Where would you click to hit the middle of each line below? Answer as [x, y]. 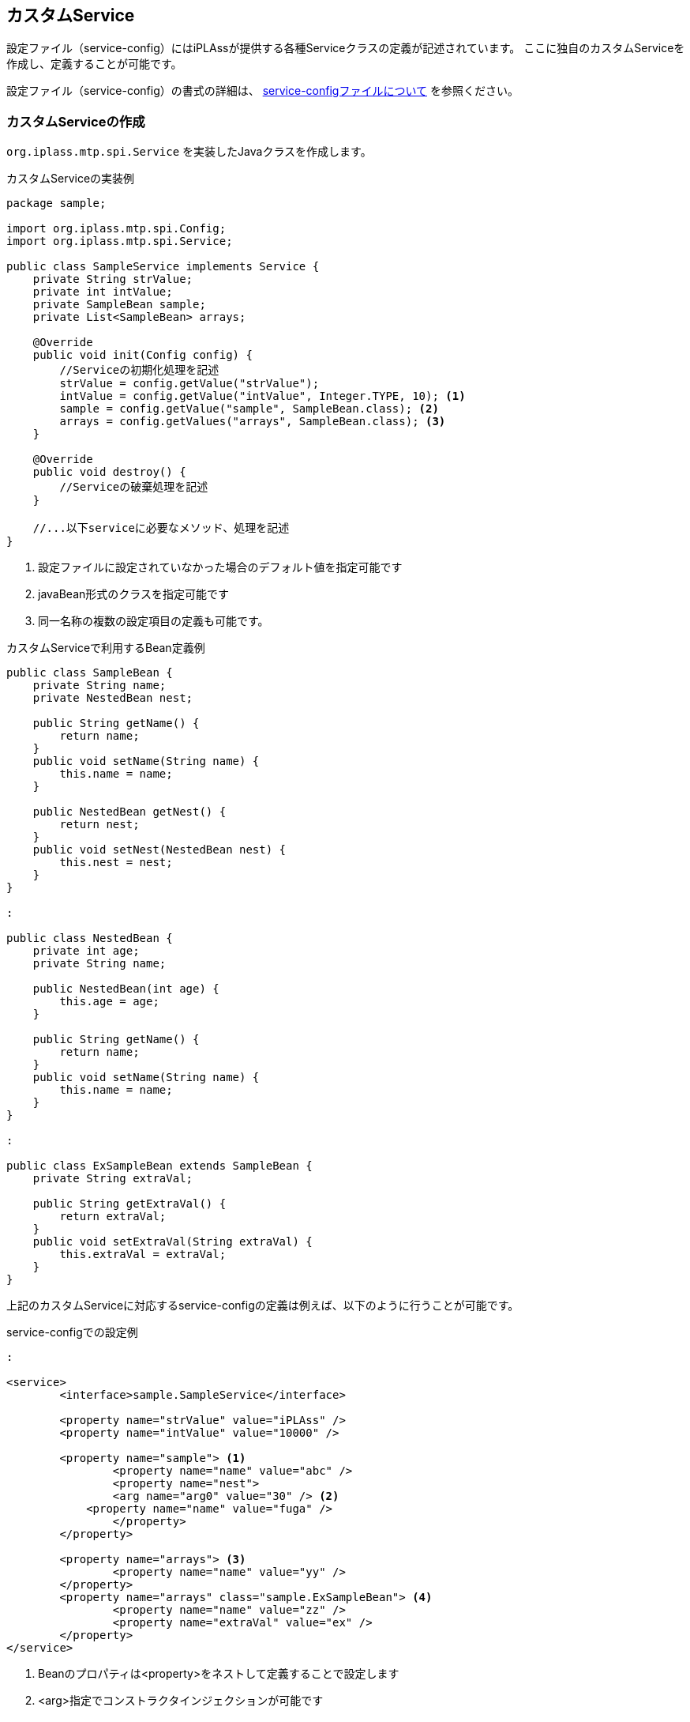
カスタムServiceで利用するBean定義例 [106, 648]
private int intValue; [103, 292]
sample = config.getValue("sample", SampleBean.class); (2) [249, 409]
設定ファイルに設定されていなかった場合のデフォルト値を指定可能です [220, 567]
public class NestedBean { [90, 938]
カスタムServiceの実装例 [71, 179]
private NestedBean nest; [113, 698]
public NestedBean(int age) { [126, 989]
